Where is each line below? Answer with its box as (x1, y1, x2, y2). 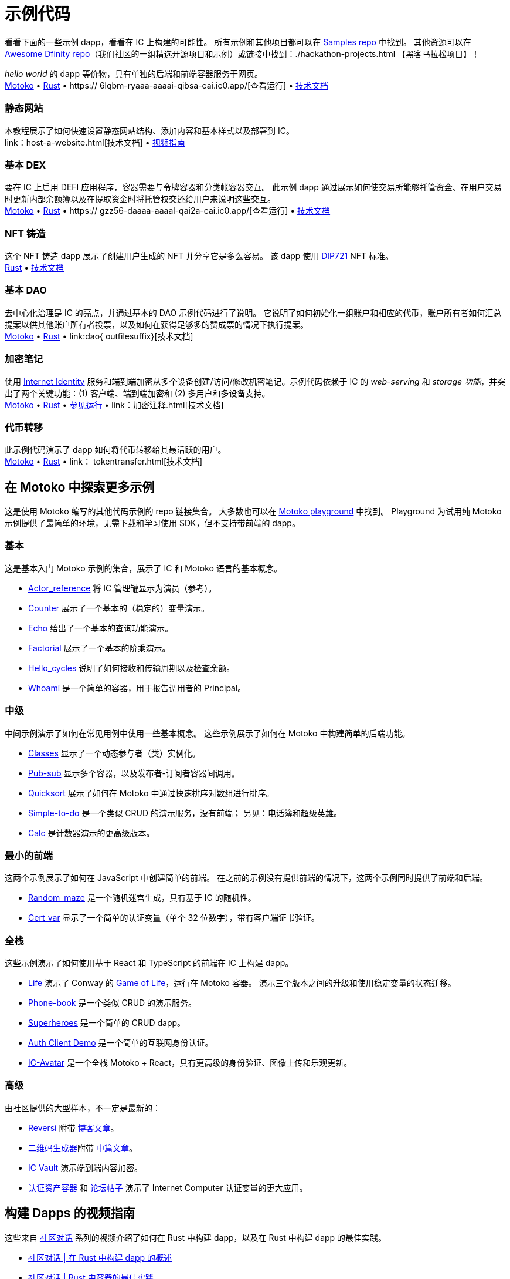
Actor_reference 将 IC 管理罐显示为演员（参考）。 (28, 583, 217, 593)
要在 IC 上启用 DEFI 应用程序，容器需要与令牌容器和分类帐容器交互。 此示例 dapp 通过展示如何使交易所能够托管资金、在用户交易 (5, 182, 502, 193)
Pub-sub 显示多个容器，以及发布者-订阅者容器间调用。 (28, 768, 240, 778)
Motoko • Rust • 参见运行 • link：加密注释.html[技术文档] (5, 399, 224, 410)
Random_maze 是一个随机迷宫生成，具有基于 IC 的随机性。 (28, 893, 256, 903)
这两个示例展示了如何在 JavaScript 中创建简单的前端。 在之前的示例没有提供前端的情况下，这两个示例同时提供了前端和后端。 (5, 873, 488, 883)
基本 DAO (5, 284, 47, 297)
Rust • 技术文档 (5, 262, 64, 272)
